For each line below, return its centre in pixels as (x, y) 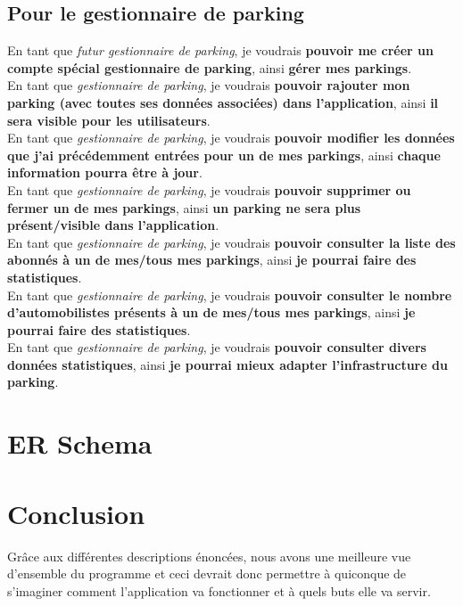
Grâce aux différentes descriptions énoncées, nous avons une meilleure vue (209, 556)
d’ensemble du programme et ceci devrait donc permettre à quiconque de (207, 573)
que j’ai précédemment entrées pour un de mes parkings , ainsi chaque (224, 155)
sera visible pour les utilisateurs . (109, 120)
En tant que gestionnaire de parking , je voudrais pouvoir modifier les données (231, 138)
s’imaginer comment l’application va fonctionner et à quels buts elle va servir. (219, 590)
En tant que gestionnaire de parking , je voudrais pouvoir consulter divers (217, 347)
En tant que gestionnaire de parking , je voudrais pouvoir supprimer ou (209, 189)
